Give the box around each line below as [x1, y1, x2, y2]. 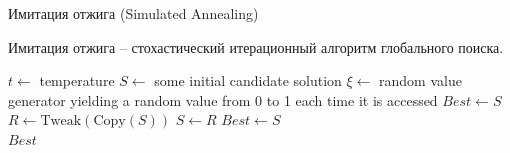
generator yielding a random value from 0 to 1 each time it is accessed [8, 89, 438, 110]
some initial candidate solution [154, 70, 342, 91]
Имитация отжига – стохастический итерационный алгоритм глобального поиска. [8, 36, 504, 57]
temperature [39, 70, 115, 91]
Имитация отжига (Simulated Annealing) [8, 3, 259, 23]
